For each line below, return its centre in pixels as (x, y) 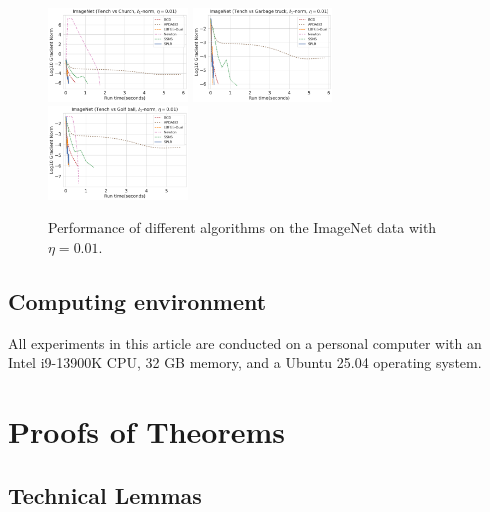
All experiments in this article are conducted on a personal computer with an (245, 342)
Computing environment (137, 300)
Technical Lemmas (105, 494)
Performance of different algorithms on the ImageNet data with (242, 227)
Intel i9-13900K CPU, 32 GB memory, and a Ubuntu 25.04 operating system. (245, 362)
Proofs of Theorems (147, 431)
